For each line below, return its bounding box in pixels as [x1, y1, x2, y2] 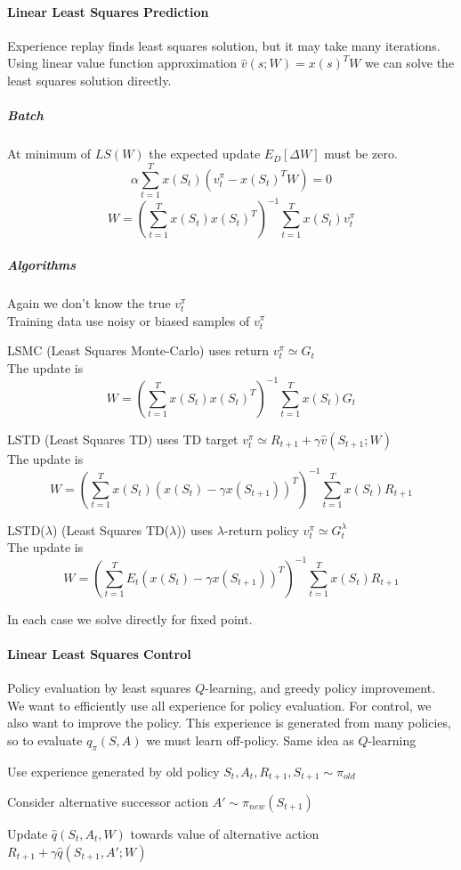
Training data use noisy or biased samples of [7, 311, 250, 329]
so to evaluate [7, 730, 83, 749]
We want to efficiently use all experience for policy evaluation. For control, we [7, 695, 432, 714]
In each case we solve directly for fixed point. [7, 609, 253, 628]
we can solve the [365, 53, 455, 72]
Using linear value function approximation [7, 53, 238, 72]
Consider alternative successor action [7, 793, 208, 810]
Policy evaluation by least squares [7, 678, 191, 696]
